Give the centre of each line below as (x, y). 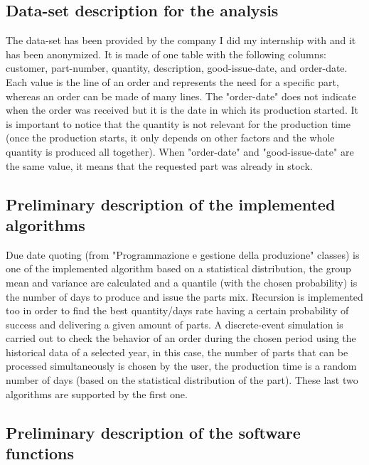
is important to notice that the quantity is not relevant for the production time (178, 123)
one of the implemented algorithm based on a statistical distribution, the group (178, 268)
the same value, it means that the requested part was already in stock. (159, 165)
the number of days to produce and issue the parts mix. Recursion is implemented (184, 296)
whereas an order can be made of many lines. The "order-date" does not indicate (181, 96)
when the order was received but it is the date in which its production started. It (182, 110)
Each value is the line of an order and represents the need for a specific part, (172, 81)
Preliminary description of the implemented (171, 204)
